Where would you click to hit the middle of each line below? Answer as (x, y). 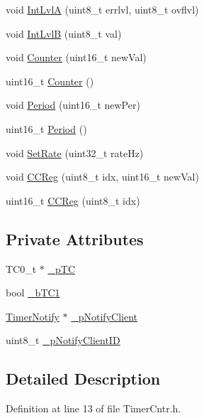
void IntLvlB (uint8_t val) (64, 33)
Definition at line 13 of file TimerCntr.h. (93, 408)
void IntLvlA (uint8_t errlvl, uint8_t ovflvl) (102, 9)
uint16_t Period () (46, 128)
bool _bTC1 (33, 293)
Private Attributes (75, 239)
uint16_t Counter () (50, 81)
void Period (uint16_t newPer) (73, 105)
